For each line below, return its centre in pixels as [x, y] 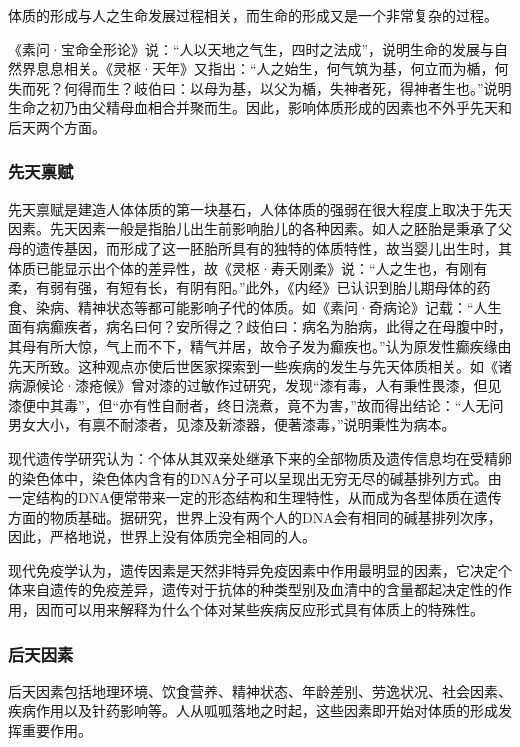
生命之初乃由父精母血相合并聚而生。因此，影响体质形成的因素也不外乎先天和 [260, 107]
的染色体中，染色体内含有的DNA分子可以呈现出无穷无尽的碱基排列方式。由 [255, 477]
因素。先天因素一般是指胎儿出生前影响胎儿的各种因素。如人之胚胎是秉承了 [253, 228]
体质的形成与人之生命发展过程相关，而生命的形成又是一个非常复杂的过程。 [253, 15]
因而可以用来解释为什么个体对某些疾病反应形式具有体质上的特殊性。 [259, 609]
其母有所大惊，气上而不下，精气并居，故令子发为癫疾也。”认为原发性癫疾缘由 [260, 345]
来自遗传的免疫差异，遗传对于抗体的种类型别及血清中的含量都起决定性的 [259, 589]
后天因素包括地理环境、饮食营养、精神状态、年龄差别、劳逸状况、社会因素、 [260, 690]
